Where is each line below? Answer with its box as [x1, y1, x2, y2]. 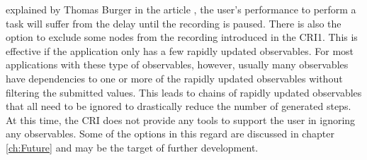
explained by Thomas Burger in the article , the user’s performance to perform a [6, 2, 356, 16]
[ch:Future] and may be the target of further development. [6, 140, 259, 154]
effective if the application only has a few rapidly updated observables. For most [6, 43, 354, 58]
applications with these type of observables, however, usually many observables [6, 57, 349, 72]
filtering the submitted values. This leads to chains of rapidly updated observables [6, 85, 362, 99]
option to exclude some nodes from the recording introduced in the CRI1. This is [6, 30, 358, 44]
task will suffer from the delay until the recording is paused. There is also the [6, 16, 341, 30]
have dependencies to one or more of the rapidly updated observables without [6, 70, 343, 85]
